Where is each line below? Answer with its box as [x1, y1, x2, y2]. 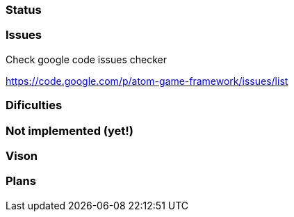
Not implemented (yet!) [6, 123, 133, 138]
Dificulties [6, 98, 63, 113]
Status [6, 3, 42, 17]
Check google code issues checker [6, 53, 167, 65]
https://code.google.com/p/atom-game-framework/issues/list [6, 74, 288, 87]
